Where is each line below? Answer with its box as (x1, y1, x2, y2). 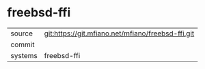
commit (10, 40, 35, 49)
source (10, 29, 33, 38)
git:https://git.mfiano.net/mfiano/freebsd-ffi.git (44, 29, 195, 38)
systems (10, 51, 38, 60)
